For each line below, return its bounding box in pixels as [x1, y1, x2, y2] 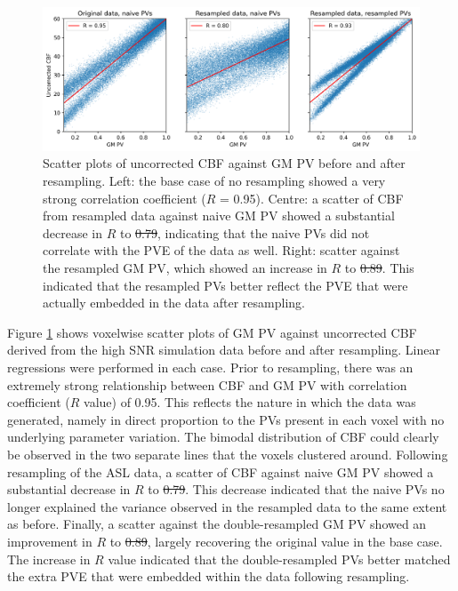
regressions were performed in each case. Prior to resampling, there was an [7, 358, 414, 377]
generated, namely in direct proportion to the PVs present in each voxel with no [7, 410, 445, 428]
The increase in [7, 549, 91, 568]
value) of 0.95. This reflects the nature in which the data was [84, 393, 416, 411]
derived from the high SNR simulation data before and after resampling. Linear [7, 340, 440, 359]
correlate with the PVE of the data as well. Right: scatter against [43, 241, 400, 260]
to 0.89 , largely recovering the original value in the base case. [109, 531, 443, 550]
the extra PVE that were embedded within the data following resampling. [7, 567, 410, 586]
